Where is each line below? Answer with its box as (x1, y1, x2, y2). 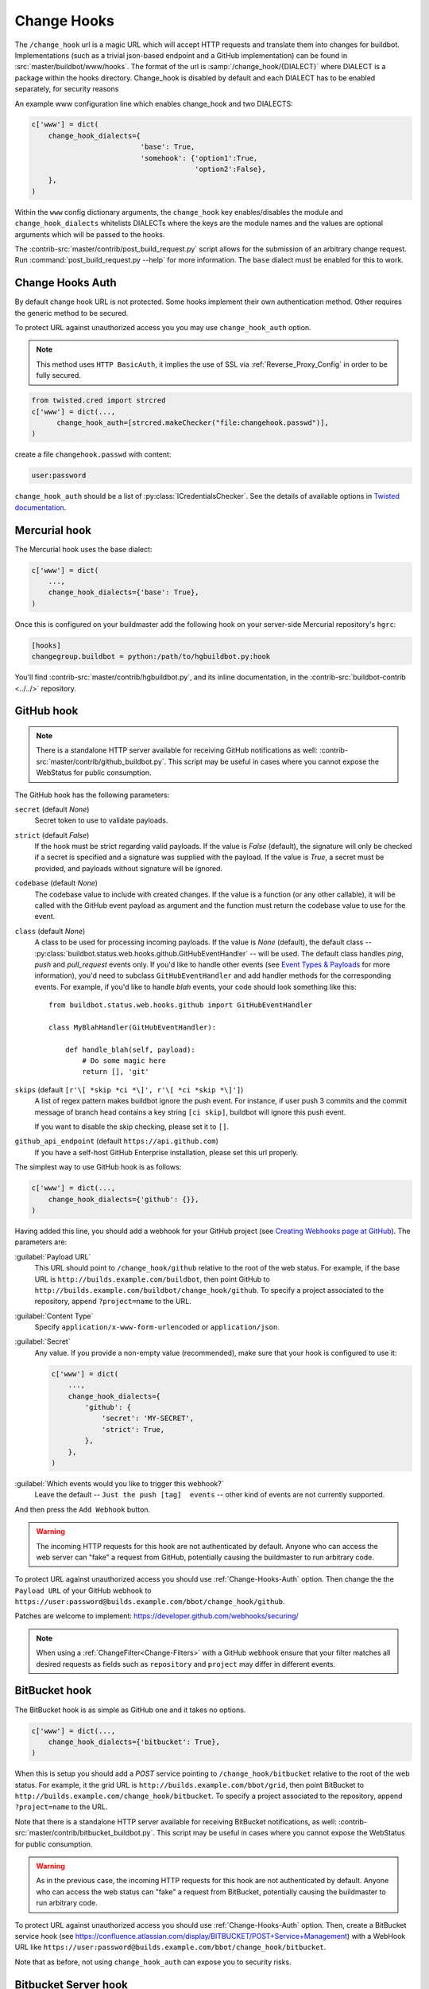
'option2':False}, (195, 165, 266, 174)
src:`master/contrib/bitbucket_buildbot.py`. (14, 1828, 155, 1838)
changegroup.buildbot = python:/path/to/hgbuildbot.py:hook (31, 652, 271, 661)
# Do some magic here (82, 1057, 167, 1065)
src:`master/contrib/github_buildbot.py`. (36, 757, 167, 766)
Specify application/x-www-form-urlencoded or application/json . (34, 1322, 280, 1332)
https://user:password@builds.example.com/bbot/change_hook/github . (14, 1597, 285, 1606)
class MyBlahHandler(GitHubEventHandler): (48, 1022, 217, 1032)
